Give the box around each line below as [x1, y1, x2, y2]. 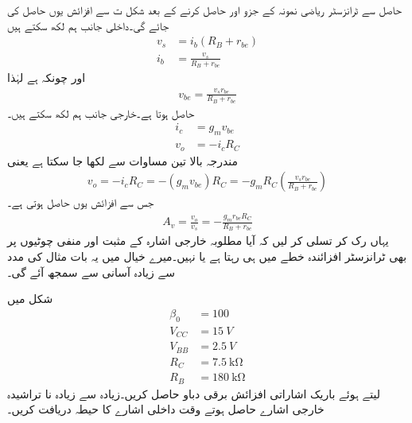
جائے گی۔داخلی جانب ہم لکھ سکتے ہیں [7, 17, 169, 33]
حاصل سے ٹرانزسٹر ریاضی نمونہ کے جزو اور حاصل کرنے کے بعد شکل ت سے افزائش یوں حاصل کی [7, 2, 402, 17]
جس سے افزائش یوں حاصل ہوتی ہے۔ [7, 194, 154, 211]
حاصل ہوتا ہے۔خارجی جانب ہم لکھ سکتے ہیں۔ [7, 104, 195, 121]
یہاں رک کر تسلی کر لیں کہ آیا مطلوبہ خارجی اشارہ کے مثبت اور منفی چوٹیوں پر [7, 232, 389, 249]
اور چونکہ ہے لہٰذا [7, 69, 86, 86]
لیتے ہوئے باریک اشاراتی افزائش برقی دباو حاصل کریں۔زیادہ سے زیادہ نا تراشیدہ [7, 385, 380, 402]
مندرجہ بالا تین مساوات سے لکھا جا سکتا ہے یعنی [7, 152, 239, 169]
